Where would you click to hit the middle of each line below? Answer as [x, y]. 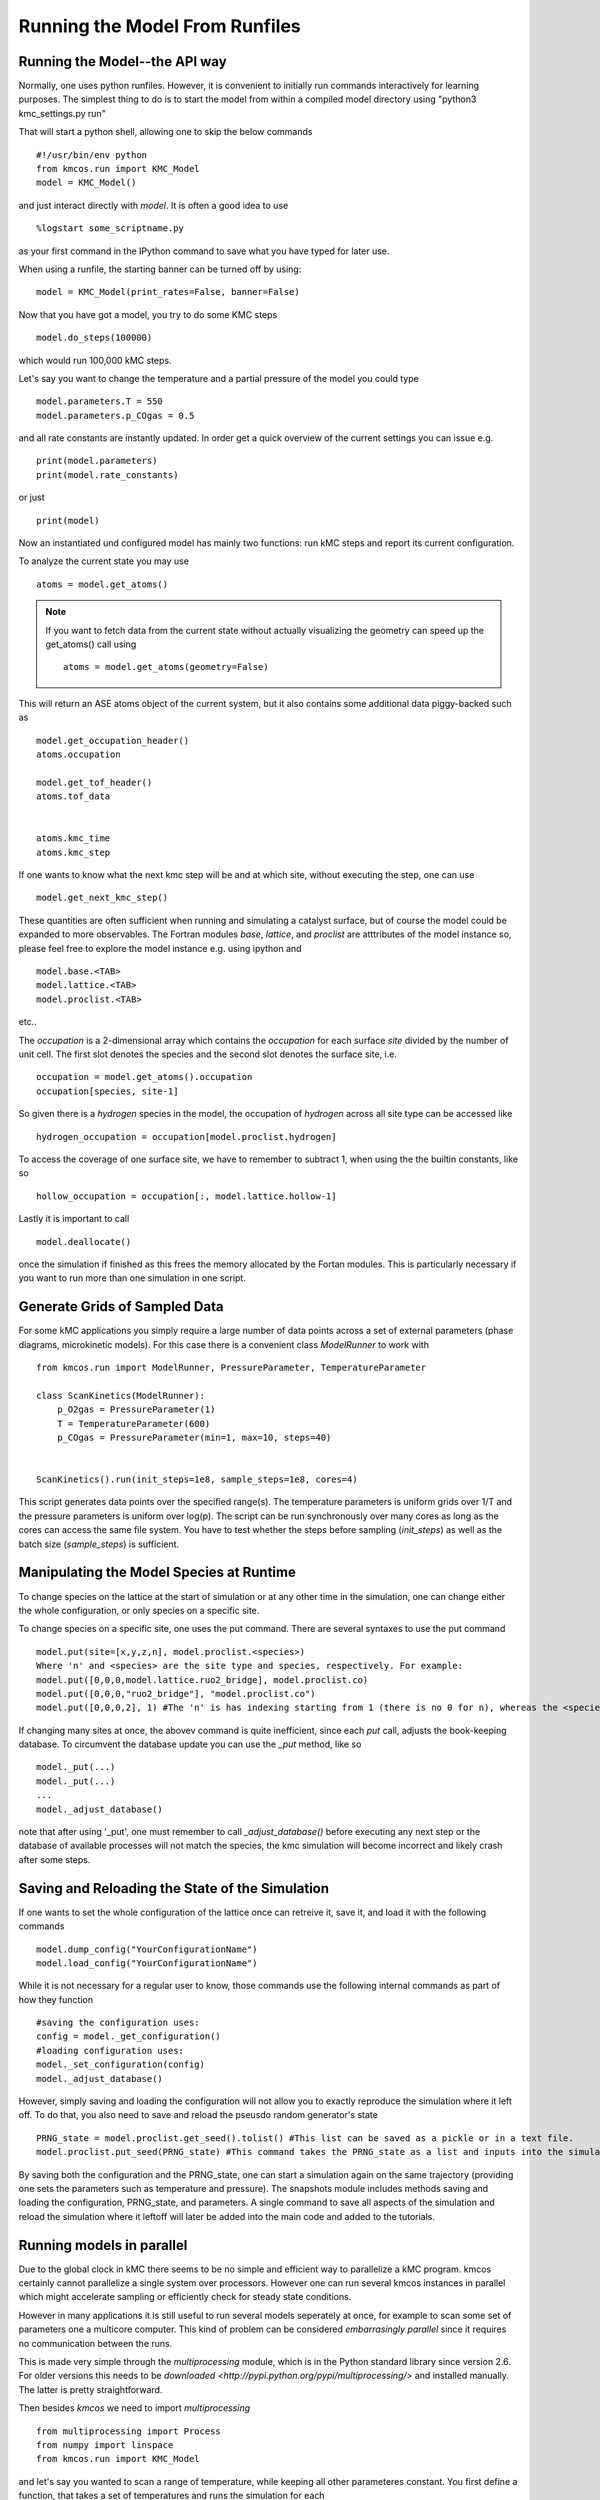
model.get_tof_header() [94, 782]
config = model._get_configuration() [129, 2036]
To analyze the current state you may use [104, 561]
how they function [56, 1999]
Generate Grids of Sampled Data [121, 1306]
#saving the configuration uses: [118, 2023]
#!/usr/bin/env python [92, 154]
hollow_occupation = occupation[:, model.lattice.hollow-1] [186, 1196]
